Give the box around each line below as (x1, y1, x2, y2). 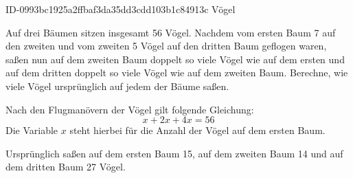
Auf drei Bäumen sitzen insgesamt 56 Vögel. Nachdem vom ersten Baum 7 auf (5, 25, 336, 39)
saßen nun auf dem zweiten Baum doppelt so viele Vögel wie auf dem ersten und (5, 52, 345, 66)
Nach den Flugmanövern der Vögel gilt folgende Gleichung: (5, 102, 254, 116)
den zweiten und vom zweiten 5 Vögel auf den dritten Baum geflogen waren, (5, 38, 327, 53)
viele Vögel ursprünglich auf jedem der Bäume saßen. (5, 78, 229, 93)
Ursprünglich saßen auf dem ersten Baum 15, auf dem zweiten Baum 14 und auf (5, 146, 343, 160)
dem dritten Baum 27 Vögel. (5, 159, 126, 174)
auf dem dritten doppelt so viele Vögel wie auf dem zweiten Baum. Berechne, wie (5, 65, 348, 80)
